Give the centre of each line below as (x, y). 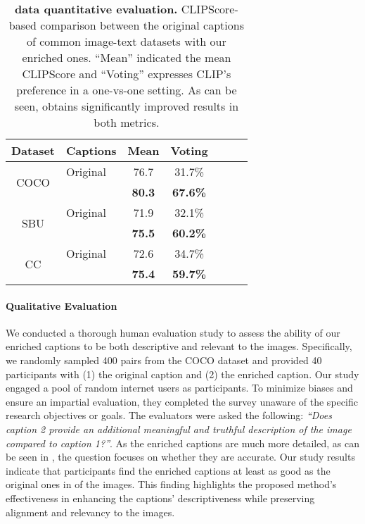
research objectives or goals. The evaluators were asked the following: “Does (169, 415)
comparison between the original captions (142, 25)
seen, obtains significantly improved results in (127, 106)
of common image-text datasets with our (127, 41)
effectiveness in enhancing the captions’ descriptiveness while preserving (160, 498)
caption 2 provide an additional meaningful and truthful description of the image (179, 429)
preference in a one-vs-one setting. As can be (127, 90)
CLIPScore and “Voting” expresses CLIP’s (127, 74)
